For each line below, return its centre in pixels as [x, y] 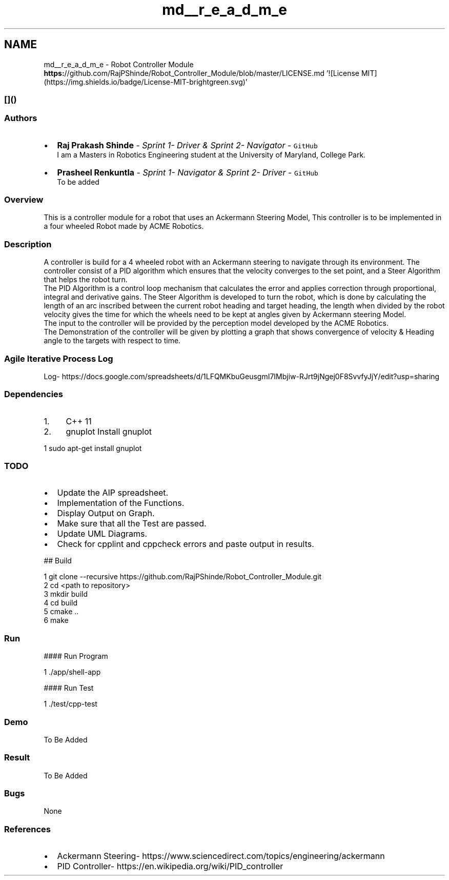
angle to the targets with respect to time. [112, 341]
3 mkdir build [66, 594]
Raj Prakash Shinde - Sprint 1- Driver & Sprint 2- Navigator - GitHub [187, 145]
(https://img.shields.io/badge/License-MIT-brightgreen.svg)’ [146, 82]
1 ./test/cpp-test [70, 704]
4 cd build [61, 603]
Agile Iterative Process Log [59, 358]
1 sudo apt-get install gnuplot [93, 448]
